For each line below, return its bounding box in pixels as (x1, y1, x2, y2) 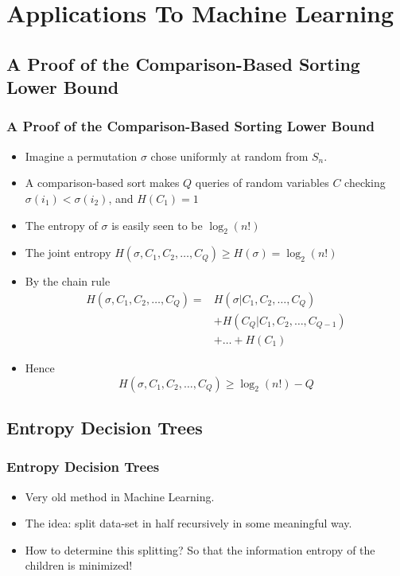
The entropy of (25, 216, 98, 233)
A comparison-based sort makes (25, 174, 180, 191)
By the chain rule (25, 273, 111, 290)
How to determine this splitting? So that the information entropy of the (25, 541, 375, 558)
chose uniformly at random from (150, 147, 309, 164)
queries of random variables (195, 174, 329, 191)
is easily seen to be (111, 216, 203, 233)
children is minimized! (25, 557, 133, 574)
